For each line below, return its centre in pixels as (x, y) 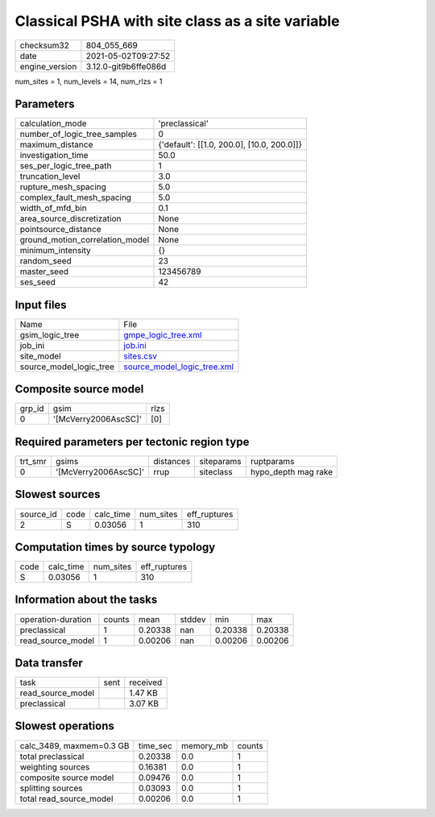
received (146, 682)
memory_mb (205, 745)
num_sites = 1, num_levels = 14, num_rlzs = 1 (89, 81)
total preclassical (52, 756)
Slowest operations (64, 726)
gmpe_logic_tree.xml (163, 334)
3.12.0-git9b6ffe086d (126, 66)
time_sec (155, 745)
